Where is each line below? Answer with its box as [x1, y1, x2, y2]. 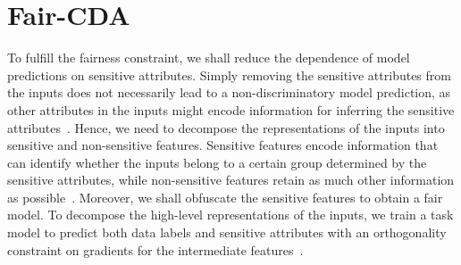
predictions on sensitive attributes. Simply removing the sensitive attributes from [7, 65, 451, 84]
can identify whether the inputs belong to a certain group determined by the [7, 153, 427, 171]
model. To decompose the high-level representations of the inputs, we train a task [7, 205, 454, 224]
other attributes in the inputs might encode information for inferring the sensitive [7, 100, 455, 119]
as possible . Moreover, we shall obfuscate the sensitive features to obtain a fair [7, 187, 443, 206]
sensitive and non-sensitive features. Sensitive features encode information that [7, 136, 439, 154]
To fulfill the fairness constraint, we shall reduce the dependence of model [7, 48, 410, 67]
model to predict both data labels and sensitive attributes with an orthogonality [7, 223, 447, 242]
